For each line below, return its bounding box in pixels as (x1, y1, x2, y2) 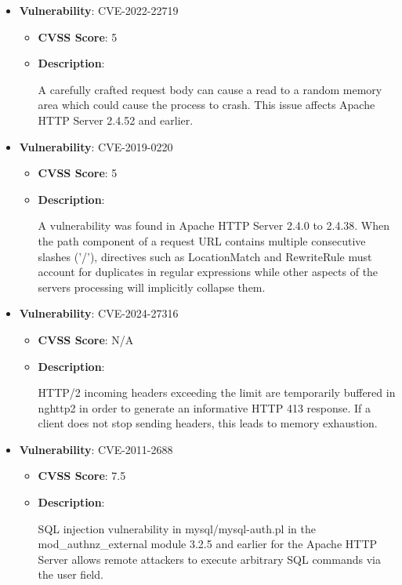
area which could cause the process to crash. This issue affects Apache (38, 96, 375, 113)
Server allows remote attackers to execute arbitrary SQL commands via (38, 550, 381, 567)
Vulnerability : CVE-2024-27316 (19, 305, 179, 322)
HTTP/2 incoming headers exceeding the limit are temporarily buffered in (38, 384, 396, 401)
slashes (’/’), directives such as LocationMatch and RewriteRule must (38, 248, 372, 264)
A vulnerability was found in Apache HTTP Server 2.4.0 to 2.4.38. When (38, 217, 390, 234)
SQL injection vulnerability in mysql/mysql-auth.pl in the (38, 520, 316, 536)
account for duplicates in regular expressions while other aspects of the (38, 263, 378, 280)
